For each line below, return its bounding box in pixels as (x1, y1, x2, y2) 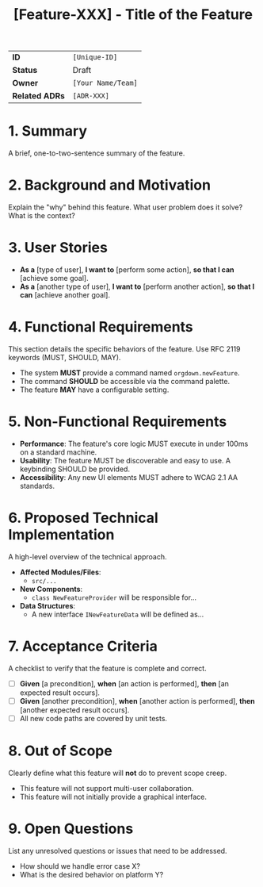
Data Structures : (19, 601, 76, 610)
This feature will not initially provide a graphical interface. (19, 792, 208, 801)
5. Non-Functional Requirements (8, 413, 227, 431)
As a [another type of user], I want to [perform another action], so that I (19, 282, 255, 291)
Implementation (8, 526, 115, 544)
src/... (31, 577, 57, 585)
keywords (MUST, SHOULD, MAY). (8, 352, 121, 362)
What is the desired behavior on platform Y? (19, 870, 164, 879)
